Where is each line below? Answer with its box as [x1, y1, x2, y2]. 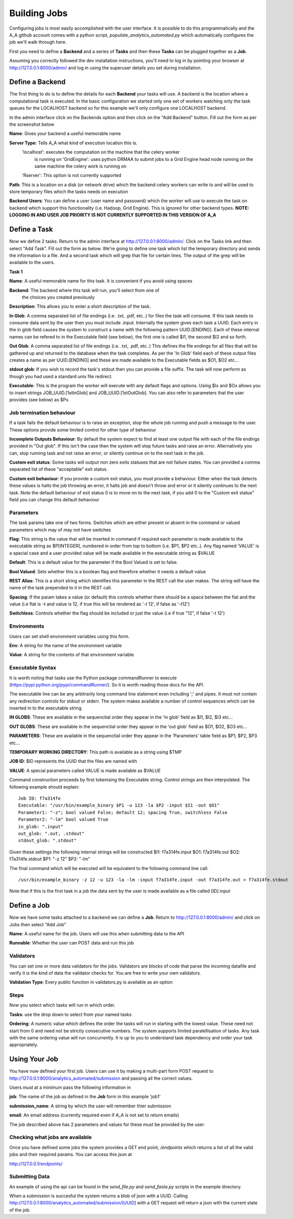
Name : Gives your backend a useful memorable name [9, 131, 121, 137]
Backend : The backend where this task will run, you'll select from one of [9, 287, 160, 293]
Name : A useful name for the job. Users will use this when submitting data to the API [9, 930, 184, 936]
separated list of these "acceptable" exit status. [9, 466, 108, 472]
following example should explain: [9, 783, 80, 790]
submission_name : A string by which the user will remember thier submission [9, 1103, 171, 1109]
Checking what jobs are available [9, 1134, 92, 1141]
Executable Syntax [9, 664, 56, 671]
